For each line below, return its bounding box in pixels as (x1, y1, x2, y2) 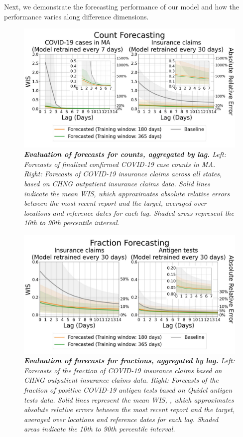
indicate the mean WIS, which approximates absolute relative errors (24, 188, 230, 198)
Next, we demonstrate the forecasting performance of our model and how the (4, 1, 240, 11)
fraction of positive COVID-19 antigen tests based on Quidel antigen (24, 384, 233, 395)
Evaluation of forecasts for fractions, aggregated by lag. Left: (24, 355, 235, 366)
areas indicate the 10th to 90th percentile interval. (24, 424, 175, 434)
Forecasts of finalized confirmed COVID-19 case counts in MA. (24, 158, 216, 169)
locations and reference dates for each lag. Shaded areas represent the (24, 207, 234, 218)
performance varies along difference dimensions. (4, 11, 149, 21)
